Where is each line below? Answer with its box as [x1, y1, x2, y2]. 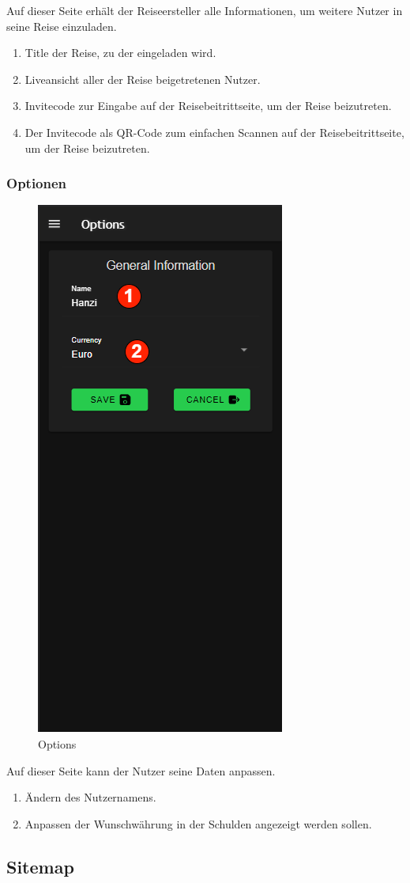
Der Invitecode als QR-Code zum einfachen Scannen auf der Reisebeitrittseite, [24, 123, 404, 140]
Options [38, 735, 77, 752]
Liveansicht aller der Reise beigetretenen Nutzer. [24, 70, 261, 87]
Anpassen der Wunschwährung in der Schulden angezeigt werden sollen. [24, 815, 372, 832]
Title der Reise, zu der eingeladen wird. [24, 44, 216, 61]
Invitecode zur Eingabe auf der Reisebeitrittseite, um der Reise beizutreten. [24, 97, 392, 114]
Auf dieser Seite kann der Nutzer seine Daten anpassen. [6, 762, 276, 779]
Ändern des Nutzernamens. [24, 789, 156, 805]
